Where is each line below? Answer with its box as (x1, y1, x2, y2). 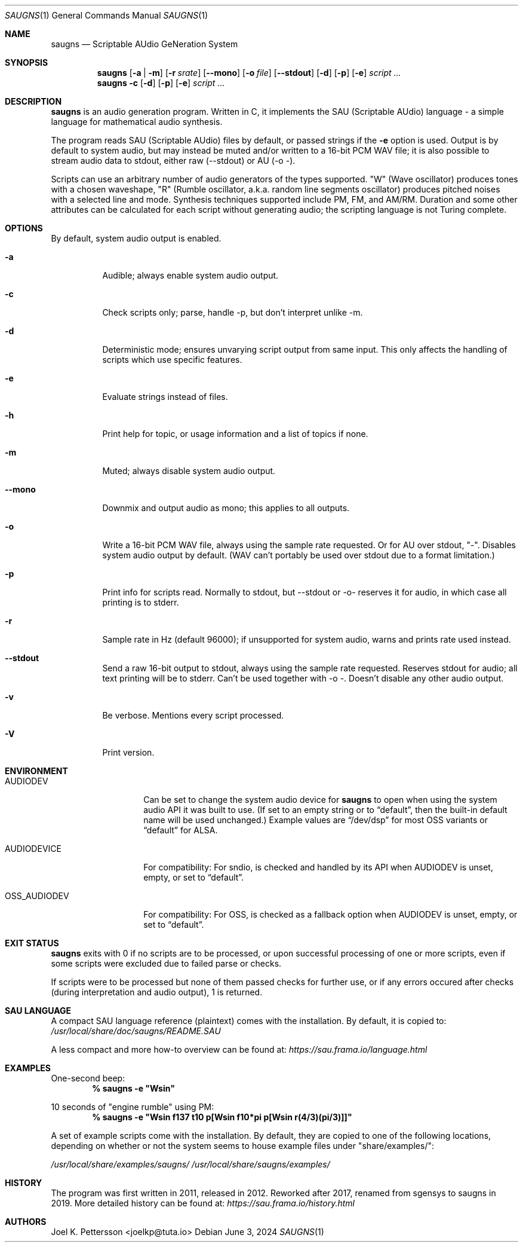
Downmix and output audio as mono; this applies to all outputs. (102, 503, 350, 513)
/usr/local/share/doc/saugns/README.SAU (51, 1026, 221, 1036)
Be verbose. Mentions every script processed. (102, 710, 284, 720)
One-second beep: (51, 1073, 125, 1083)
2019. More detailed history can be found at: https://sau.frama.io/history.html (51, 1198, 355, 1208)
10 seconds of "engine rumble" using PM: (51, 1102, 214, 1112)
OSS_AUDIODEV (5, 891, 69, 901)
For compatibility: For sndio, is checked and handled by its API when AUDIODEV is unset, (143, 862, 493, 872)
